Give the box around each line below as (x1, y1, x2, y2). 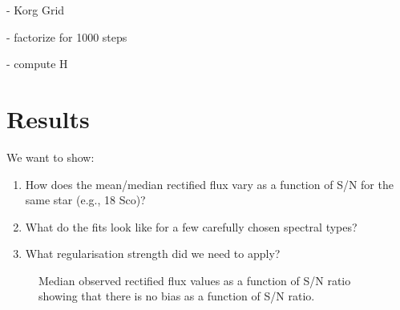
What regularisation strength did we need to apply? (25, 245, 281, 262)
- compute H (6, 55, 68, 72)
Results (6, 102, 90, 135)
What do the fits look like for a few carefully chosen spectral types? (25, 218, 358, 235)
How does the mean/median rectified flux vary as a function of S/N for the (25, 175, 394, 192)
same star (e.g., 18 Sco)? (25, 191, 146, 208)
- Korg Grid (6, 2, 65, 18)
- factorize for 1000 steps (6, 28, 127, 45)
